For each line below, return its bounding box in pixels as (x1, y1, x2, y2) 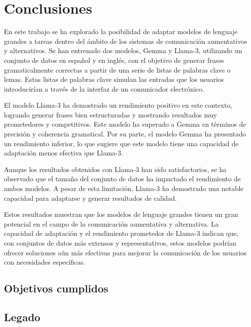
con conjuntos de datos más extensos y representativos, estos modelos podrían (4, 238, 236, 248)
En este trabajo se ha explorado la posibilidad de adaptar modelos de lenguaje (4, 26, 238, 37)
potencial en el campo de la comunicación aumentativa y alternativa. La (4, 218, 219, 229)
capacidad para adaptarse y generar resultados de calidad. (4, 192, 177, 203)
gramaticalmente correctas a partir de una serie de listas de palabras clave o (4, 64, 231, 75)
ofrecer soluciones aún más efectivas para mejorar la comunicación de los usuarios (4, 247, 247, 257)
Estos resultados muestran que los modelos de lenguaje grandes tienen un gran (4, 209, 238, 219)
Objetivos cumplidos (4, 281, 108, 296)
